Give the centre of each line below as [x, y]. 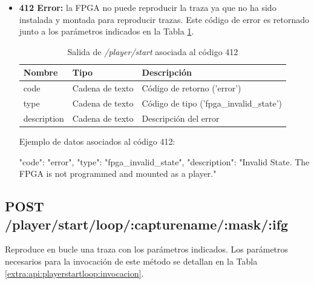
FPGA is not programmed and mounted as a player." [118, 173]
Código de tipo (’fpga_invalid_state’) [212, 103]
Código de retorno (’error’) [191, 88]
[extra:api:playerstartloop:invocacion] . [74, 273]
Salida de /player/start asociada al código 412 [153, 51]
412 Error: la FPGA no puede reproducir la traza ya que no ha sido [148, 7]
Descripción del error [181, 118]
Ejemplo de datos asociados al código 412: [97, 141]
